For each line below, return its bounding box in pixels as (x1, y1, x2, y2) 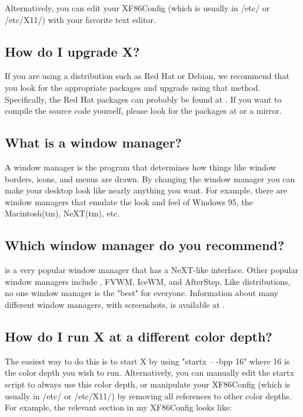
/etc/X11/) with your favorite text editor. (5, 13, 156, 25)
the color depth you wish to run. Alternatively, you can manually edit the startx (5, 366, 294, 379)
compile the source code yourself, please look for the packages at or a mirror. (5, 104, 282, 117)
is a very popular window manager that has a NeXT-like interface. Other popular (5, 264, 298, 276)
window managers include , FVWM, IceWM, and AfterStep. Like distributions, (5, 275, 291, 287)
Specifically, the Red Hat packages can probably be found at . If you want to (5, 93, 282, 105)
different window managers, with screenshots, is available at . (5, 298, 225, 310)
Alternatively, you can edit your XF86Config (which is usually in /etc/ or (5, 2, 270, 14)
